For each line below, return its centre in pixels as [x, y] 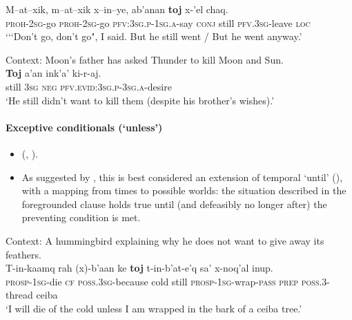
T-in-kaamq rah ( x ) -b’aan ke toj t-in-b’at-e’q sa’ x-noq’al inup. [139, 268]
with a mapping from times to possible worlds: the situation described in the [184, 190]
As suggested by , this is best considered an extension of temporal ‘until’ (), [182, 177]
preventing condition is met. [81, 217]
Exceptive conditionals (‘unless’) [84, 127]
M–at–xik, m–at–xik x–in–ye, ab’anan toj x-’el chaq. [117, 9]
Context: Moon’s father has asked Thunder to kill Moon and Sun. [145, 59]
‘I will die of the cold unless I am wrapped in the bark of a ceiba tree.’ [154, 308]
